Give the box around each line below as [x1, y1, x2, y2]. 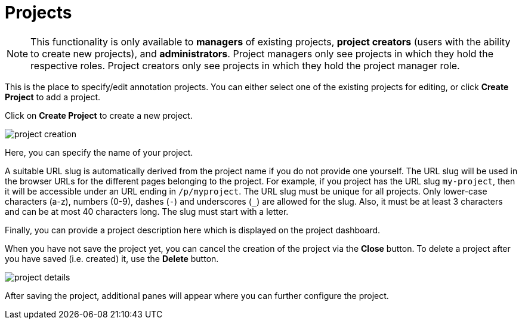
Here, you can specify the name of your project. [5, 147, 193, 158]
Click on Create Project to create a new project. [5, 110, 193, 121]
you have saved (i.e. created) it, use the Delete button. [5, 253, 219, 264]
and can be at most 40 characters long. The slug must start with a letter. [5, 206, 289, 217]
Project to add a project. [5, 91, 101, 102]
